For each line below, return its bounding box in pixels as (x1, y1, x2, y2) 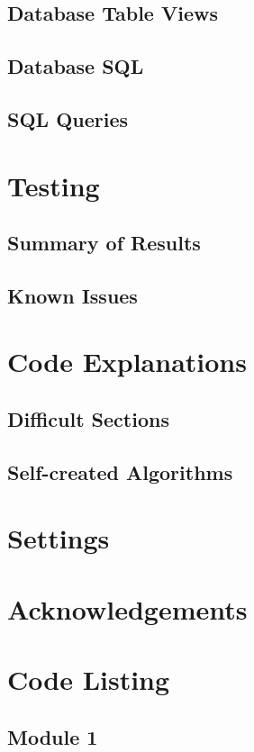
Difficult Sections (7, 405, 169, 433)
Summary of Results (7, 229, 201, 257)
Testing (7, 167, 100, 204)
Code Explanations (7, 343, 247, 380)
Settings (7, 520, 110, 557)
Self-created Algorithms (7, 458, 233, 485)
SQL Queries (7, 104, 129, 132)
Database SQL (7, 52, 144, 80)
